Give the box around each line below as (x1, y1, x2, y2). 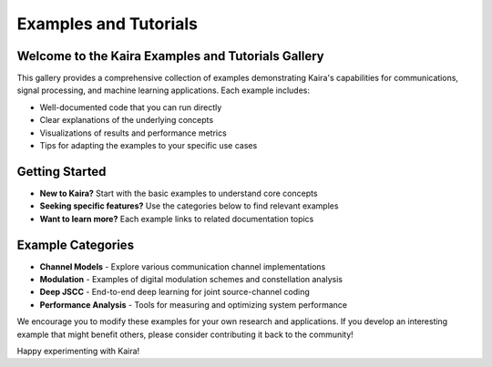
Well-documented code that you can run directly (39, 101, 222, 113)
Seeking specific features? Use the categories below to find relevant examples (39, 200, 339, 211)
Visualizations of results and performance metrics (39, 127, 227, 138)
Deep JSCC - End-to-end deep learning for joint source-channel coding (39, 287, 310, 298)
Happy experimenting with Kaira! (16, 345, 140, 356)
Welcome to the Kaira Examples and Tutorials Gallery (16, 48, 325, 64)
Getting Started (16, 164, 107, 179)
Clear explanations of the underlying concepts (39, 115, 214, 126)
